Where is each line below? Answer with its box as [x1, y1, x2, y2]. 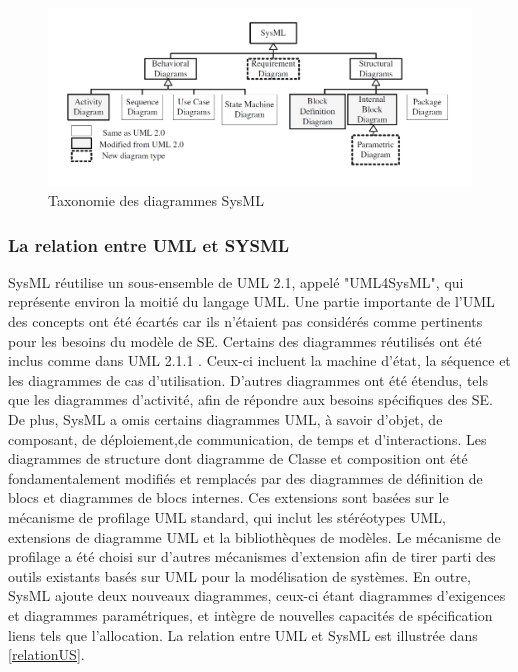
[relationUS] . [8, 644, 85, 665]
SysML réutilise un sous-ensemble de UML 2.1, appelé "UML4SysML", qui [8, 271, 464, 292]
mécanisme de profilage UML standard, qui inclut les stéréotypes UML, [8, 506, 446, 527]
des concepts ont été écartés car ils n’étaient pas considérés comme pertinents [8, 311, 483, 332]
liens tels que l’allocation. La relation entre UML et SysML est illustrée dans [8, 624, 478, 645]
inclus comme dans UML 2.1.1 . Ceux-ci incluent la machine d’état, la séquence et [8, 350, 511, 371]
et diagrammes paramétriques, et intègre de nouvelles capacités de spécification [8, 604, 493, 625]
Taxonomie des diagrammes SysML [48, 190, 264, 211]
